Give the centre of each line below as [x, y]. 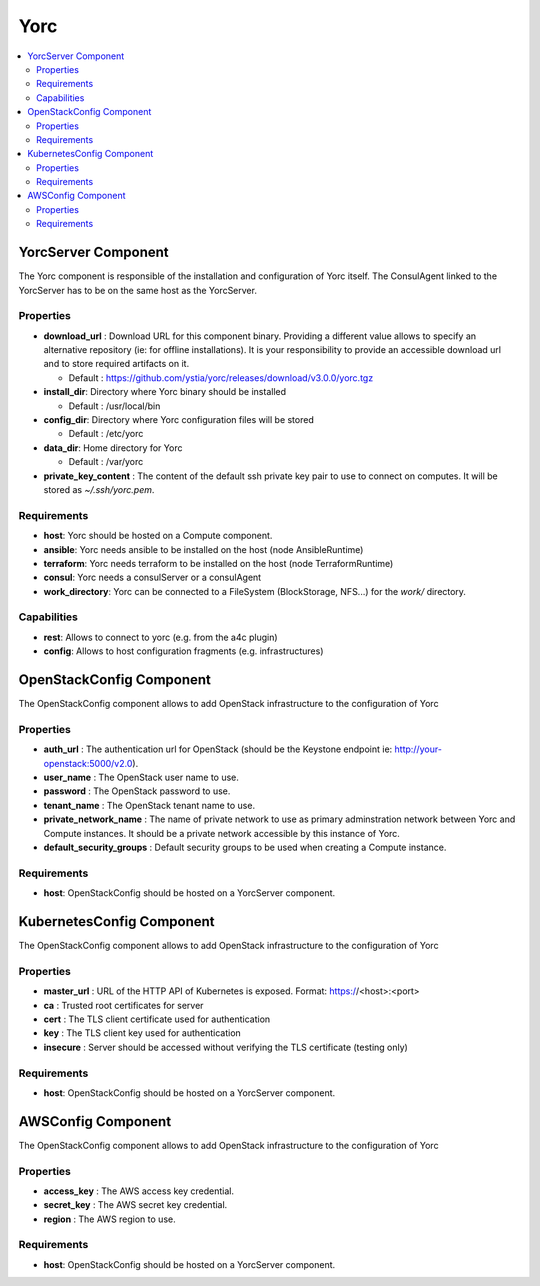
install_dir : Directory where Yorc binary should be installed [165, 392]
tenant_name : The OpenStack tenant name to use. [149, 805]
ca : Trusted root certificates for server [123, 1005]
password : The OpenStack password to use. [137, 791]
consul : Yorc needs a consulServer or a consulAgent [152, 577]
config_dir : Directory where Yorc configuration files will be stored [178, 420]
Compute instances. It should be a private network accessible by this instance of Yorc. [221, 833]
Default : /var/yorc [106, 462]
